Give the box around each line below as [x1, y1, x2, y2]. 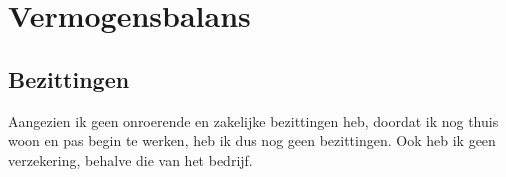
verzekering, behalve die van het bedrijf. [8, 149, 253, 170]
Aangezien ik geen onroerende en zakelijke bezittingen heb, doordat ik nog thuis [8, 110, 499, 131]
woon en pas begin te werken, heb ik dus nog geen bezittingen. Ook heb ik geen [8, 130, 496, 151]
